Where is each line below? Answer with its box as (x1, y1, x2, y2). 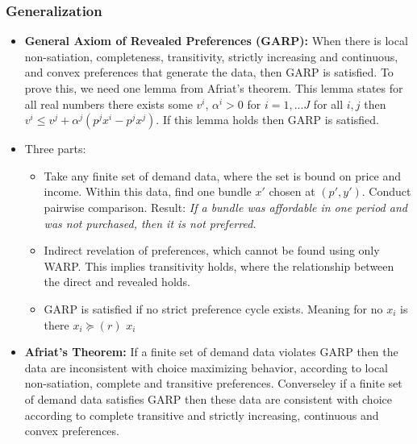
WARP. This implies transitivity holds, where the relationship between (44, 257, 394, 274)
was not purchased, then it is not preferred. (44, 214, 256, 231)
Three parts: (24, 140, 86, 157)
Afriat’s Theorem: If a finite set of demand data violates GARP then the (24, 343, 398, 360)
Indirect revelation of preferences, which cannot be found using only (44, 242, 380, 259)
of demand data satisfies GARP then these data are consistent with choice (24, 390, 392, 407)
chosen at (269, 183, 315, 200)
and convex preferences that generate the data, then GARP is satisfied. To (24, 64, 394, 81)
